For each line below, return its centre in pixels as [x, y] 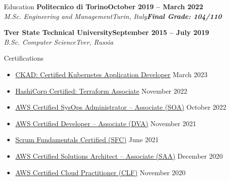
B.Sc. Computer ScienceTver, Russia [59, 41]
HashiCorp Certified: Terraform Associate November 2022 [101, 90]
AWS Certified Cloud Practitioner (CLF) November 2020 [100, 172]
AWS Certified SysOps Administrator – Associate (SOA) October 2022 [121, 107]
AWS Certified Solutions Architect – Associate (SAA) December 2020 [119, 156]
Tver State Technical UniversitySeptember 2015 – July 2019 [107, 32]
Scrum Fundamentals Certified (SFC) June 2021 [87, 140]
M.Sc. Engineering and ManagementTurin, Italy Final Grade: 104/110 [113, 16]
